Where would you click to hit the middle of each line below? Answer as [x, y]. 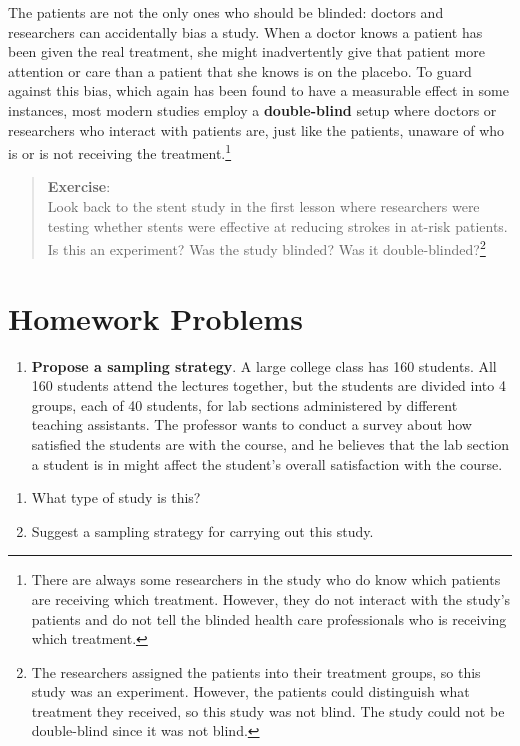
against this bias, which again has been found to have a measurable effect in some [258, 90]
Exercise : [79, 186]
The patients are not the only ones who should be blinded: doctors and [226, 12]
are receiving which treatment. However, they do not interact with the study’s [271, 598]
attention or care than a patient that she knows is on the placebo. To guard [240, 70]
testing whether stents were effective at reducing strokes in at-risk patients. [277, 225]
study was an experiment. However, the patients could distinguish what [250, 691]
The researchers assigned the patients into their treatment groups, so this [256, 671]
